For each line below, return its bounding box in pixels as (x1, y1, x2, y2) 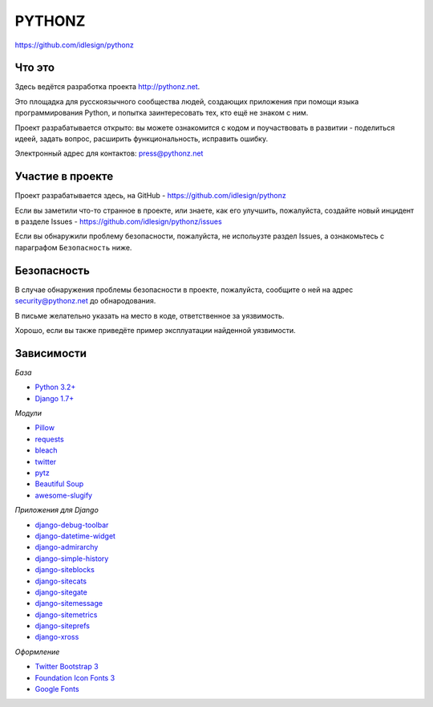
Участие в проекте (14, 169, 114, 184)
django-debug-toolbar (34, 520, 109, 530)
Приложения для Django (14, 506, 99, 515)
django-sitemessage (34, 599, 103, 608)
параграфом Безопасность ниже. (14, 242, 132, 252)
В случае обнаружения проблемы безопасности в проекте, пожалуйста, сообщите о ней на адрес (14, 285, 354, 295)
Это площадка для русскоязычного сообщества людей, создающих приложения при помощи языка (14, 96, 359, 106)
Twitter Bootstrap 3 (34, 662, 99, 672)
